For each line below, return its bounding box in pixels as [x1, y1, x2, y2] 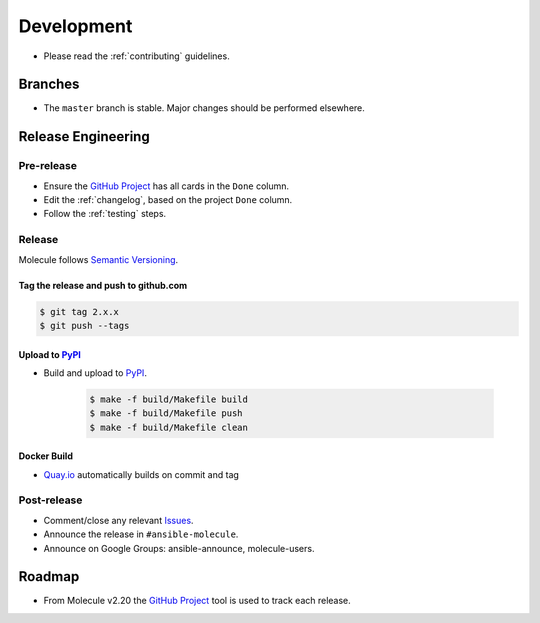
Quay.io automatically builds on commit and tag [43, 468, 240, 480]
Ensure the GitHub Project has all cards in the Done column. [43, 180, 290, 192]
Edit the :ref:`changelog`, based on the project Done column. [43, 194, 293, 205]
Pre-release [18, 159, 78, 173]
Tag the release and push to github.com [18, 279, 188, 291]
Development [18, 15, 133, 37]
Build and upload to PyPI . [43, 366, 147, 379]
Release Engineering [18, 128, 150, 145]
